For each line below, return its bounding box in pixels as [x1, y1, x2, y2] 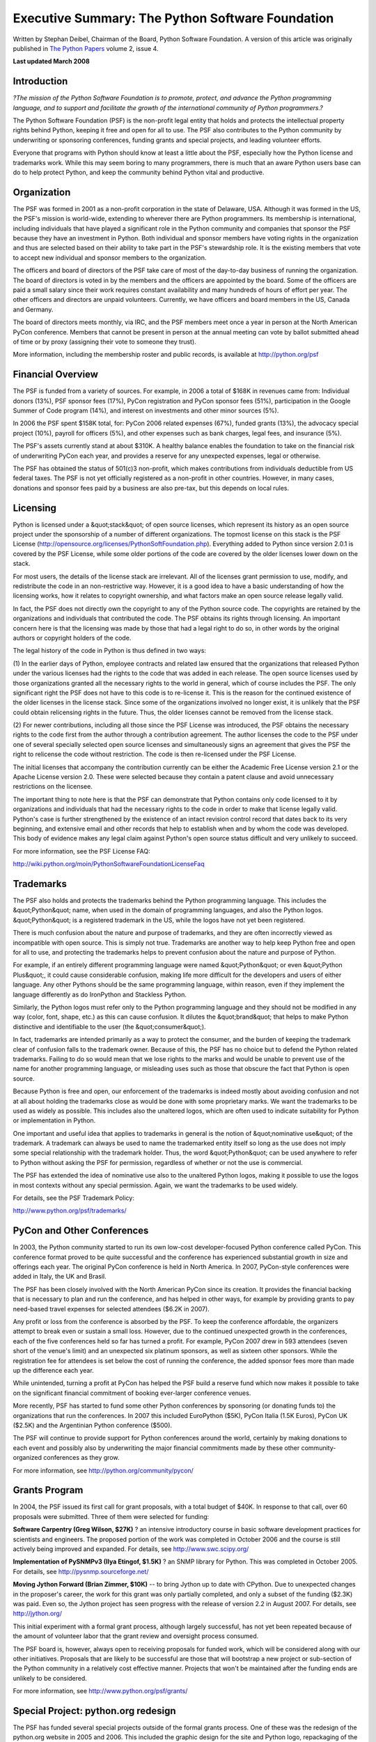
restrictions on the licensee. [13, 783, 93, 791]
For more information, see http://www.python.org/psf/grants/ [13, 1687, 188, 1695]
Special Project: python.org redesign [13, 1704, 177, 1717]
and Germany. [13, 305, 54, 314]
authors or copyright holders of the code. [13, 633, 132, 642]
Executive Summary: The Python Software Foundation [13, 10, 334, 26]
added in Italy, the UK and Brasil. [13, 1272, 107, 1281]
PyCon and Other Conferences [13, 1225, 149, 1237]
